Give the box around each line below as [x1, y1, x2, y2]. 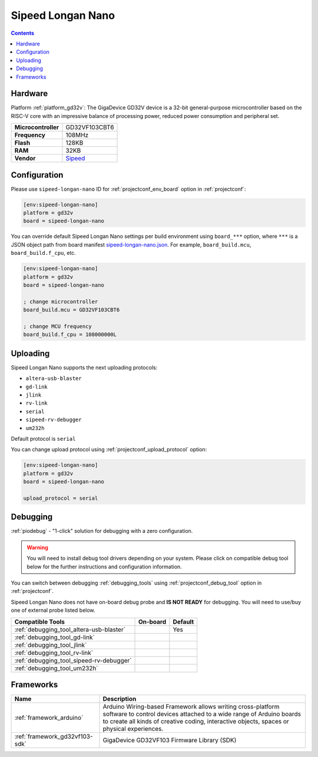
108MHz [65, 131, 89, 139]
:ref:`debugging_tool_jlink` [14, 641, 87, 649]
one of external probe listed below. [11, 607, 95, 614]
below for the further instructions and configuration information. [26, 563, 182, 570]
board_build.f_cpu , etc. [11, 250, 76, 257]
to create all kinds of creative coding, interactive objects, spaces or [102, 717, 290, 726]
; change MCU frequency [23, 323, 92, 330]
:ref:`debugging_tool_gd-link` [14, 633, 95, 641]
